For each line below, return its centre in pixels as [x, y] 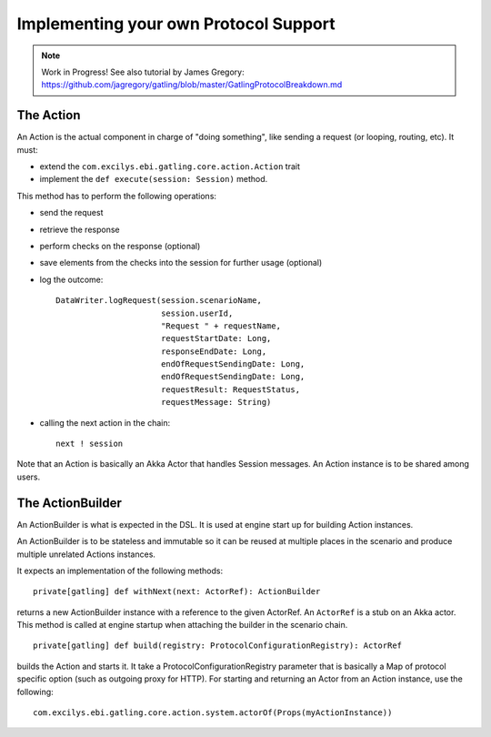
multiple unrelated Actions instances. [86, 554]
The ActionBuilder [70, 503]
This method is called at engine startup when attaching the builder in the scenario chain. [182, 625]
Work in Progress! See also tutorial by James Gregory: [143, 72]
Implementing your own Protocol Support [176, 24]
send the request [71, 213]
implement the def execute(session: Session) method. [154, 179]
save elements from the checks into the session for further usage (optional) [181, 263]
